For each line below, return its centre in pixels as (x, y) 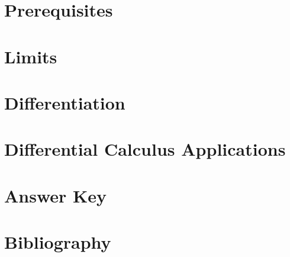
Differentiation (65, 102)
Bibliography (58, 242)
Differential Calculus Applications (145, 149)
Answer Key (56, 195)
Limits (31, 56)
